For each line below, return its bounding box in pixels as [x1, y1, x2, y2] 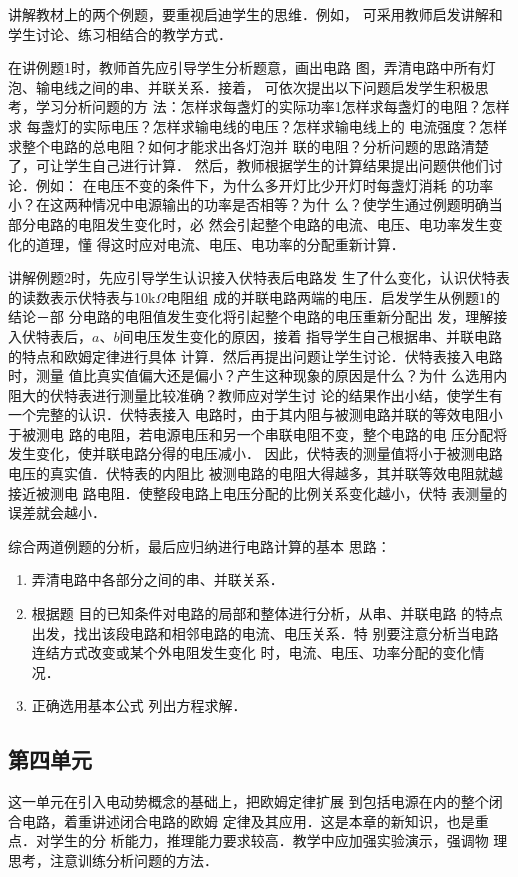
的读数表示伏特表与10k [8, 286, 156, 307]
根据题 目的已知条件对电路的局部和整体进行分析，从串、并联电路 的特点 [31, 603, 504, 624]
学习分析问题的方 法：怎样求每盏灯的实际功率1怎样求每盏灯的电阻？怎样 [35, 96, 510, 117]
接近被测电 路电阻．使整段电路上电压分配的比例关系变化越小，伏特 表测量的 [8, 482, 508, 503]
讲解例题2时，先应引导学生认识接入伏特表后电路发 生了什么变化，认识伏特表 [8, 267, 510, 288]
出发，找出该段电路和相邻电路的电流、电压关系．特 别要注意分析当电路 [31, 622, 499, 643]
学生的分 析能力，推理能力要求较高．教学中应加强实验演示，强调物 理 [49, 830, 508, 851]
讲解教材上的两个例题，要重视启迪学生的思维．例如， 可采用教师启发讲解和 [8, 4, 503, 24]
